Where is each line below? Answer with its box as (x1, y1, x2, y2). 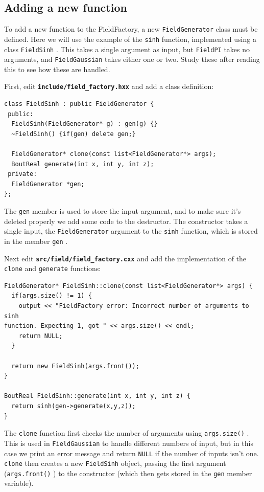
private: (8, 170, 37, 178)
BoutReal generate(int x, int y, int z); (11, 160, 154, 168)
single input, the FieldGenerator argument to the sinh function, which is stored (4, 226, 258, 236)
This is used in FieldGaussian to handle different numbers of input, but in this (4, 437, 253, 448)
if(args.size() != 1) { (11, 292, 92, 300)
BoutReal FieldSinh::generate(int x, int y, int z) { (4, 392, 191, 400)
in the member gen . (4, 235, 68, 246)
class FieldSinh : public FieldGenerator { (4, 100, 154, 108)
